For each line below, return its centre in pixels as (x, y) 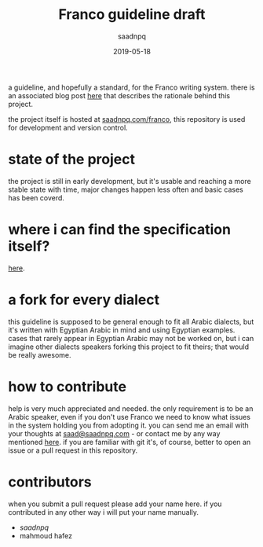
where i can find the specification (120, 230)
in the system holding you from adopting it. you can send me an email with (128, 425)
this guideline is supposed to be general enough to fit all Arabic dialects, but (131, 321)
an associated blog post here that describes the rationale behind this (119, 95)
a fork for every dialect (84, 299)
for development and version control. (68, 127)
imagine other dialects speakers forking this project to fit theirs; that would (129, 347)
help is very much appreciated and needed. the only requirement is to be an (131, 408)
